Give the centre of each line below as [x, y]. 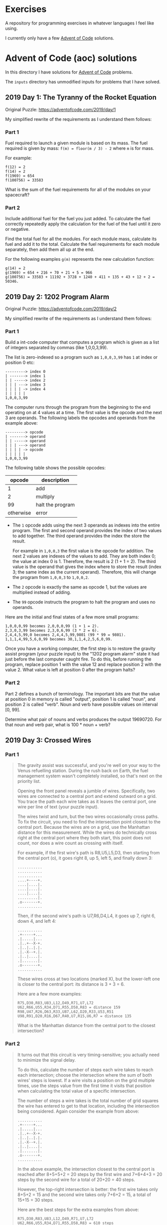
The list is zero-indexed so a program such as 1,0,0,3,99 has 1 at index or [82, 357]
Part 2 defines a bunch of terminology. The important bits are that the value [83, 693]
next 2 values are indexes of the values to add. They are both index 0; [84, 556]
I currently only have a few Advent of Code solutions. [60, 38]
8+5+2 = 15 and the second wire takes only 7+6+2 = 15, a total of [84, 1195]
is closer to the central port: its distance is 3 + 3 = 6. [71, 984]
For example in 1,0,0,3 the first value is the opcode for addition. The [83, 551]
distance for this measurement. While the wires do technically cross [87, 832]
